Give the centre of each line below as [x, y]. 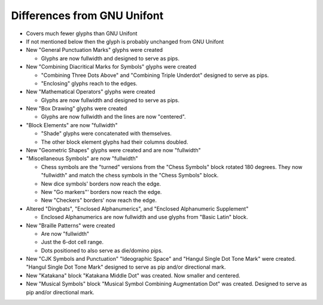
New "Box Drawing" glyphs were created [77, 109]
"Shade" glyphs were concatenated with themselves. [106, 134]
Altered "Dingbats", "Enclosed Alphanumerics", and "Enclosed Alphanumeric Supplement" [137, 208]
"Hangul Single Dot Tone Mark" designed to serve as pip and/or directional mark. [126, 267]
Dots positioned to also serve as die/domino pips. [102, 250]
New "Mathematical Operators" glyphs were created [91, 92]
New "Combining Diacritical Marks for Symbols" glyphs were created [111, 67]
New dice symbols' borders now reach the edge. [101, 184]
